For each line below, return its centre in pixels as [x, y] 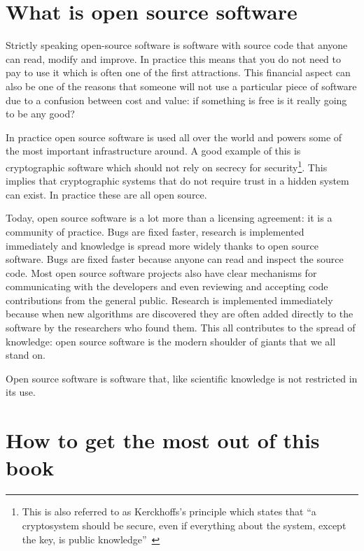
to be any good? [40, 114]
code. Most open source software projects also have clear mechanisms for [161, 272]
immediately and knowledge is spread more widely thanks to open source [162, 245]
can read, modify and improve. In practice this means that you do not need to [173, 58]
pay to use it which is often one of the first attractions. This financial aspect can [178, 72]
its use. [21, 392]
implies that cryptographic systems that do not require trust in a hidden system [177, 181]
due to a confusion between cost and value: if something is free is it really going [176, 100]
